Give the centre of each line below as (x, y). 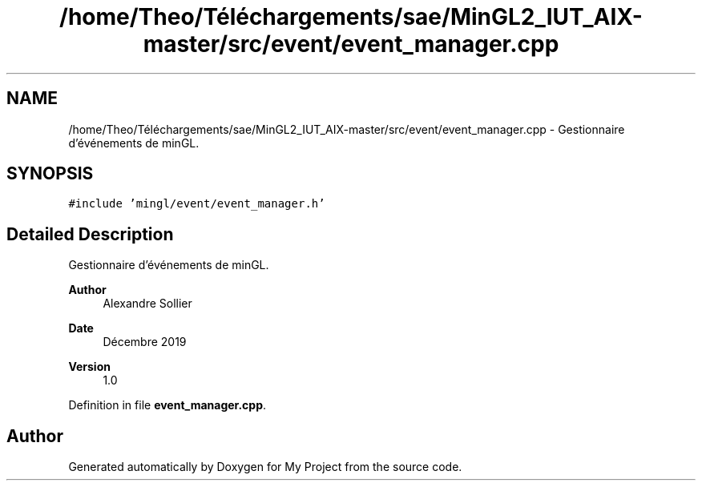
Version (89, 367)
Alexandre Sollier (147, 304)
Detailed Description (90, 234)
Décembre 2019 (145, 342)
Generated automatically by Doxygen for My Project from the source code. (265, 467)
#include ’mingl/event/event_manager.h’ (197, 204)
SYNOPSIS (50, 174)
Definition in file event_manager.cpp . (167, 405)
